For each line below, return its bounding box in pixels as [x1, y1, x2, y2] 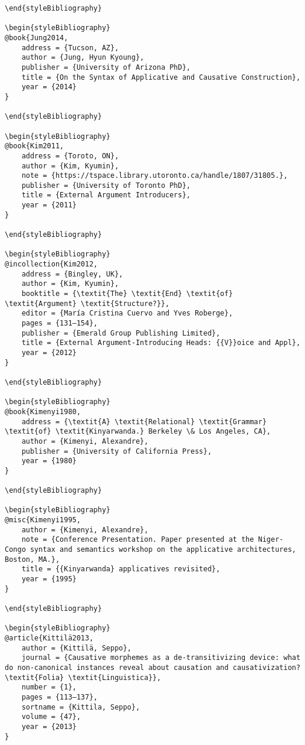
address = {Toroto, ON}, [21, 151, 119, 160]
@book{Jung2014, [5, 33, 68, 42]
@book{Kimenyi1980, [5, 407, 81, 416]
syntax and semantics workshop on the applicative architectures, [29, 545, 296, 554]
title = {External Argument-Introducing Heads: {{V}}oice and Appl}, [21, 339, 301, 347]
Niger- [258, 535, 284, 544]
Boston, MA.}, [5, 555, 60, 564]
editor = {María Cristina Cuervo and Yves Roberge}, [21, 309, 233, 318]
